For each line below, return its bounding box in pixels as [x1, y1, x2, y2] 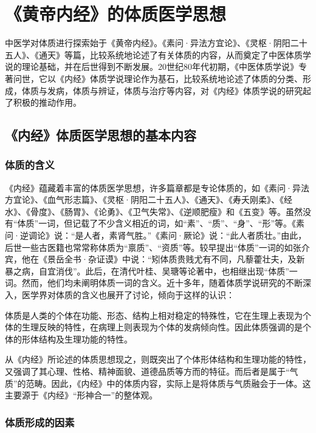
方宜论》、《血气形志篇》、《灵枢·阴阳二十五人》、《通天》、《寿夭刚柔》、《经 [5, 193, 292, 206]
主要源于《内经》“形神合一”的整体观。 [5, 389, 158, 401]
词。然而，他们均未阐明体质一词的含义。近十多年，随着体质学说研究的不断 [5, 276, 303, 289]
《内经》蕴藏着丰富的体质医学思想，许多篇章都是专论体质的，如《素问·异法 [5, 181, 309, 194]
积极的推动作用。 [13, 96, 81, 109]
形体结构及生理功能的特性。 [21, 332, 132, 345]
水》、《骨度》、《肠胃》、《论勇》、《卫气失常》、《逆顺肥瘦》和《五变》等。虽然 [5, 205, 303, 217]
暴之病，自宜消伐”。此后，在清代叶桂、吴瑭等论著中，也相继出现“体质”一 [5, 264, 298, 277]
